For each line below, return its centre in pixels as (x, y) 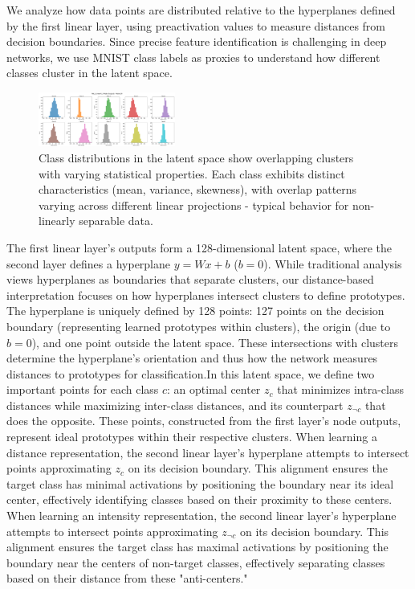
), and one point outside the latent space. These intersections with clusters (215, 342)
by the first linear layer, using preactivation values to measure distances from (196, 25)
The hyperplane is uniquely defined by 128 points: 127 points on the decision (195, 311)
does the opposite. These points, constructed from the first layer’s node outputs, (204, 421)
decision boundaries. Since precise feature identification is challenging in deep (197, 41)
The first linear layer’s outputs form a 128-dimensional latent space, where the (199, 247)
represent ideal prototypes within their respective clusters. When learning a (192, 437)
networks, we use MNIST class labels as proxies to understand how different (193, 57)
